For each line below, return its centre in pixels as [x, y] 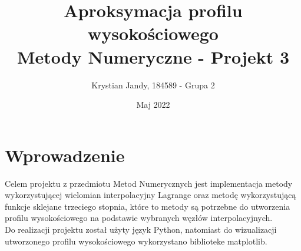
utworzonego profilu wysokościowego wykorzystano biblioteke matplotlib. [136, 241]
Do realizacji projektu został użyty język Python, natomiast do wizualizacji [141, 229]
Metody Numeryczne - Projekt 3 [153, 56]
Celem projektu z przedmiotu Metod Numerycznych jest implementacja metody [149, 183]
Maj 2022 [153, 105]
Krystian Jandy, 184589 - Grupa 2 [153, 85]
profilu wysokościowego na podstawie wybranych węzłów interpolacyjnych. [139, 218]
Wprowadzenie [65, 155]
